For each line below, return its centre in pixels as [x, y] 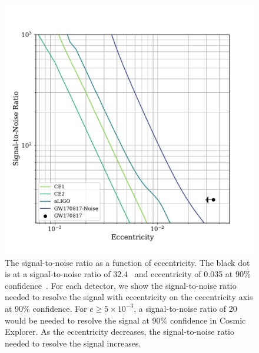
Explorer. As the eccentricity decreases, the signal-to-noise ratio [120, 332]
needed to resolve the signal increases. [73, 343]
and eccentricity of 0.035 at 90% [192, 274]
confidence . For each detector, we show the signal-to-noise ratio [121, 285]
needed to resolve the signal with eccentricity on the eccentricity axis [129, 297]
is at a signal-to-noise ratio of [58, 274]
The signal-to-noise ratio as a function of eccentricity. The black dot [127, 262]
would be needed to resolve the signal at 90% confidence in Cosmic [125, 320]
